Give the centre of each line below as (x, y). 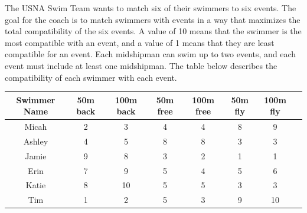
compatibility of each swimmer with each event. (91, 77)
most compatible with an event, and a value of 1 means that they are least (140, 42)
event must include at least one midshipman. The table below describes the (141, 65)
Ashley (36, 141)
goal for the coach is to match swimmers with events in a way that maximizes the (153, 19)
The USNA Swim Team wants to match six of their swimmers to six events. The (151, 8)
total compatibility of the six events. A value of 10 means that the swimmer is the (153, 31)
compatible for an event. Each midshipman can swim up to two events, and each (151, 54)
